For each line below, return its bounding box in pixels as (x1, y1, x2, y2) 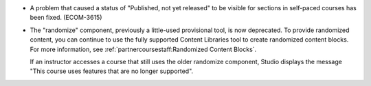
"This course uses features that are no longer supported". (30, 67, 194, 75)
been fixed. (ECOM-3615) (30, 14, 102, 22)
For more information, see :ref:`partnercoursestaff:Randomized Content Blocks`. (30, 45, 257, 53)
